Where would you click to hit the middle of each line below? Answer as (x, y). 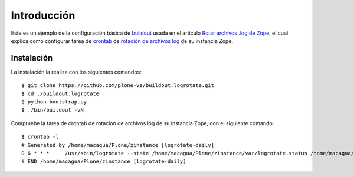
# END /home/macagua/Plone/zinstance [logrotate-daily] (104, 161)
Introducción (43, 15)
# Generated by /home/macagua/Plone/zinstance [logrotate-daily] (118, 145)
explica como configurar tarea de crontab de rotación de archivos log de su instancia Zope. (122, 41)
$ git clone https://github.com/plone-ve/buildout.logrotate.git (118, 86)
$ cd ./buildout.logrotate (60, 93)
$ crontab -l (40, 137)
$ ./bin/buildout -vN (53, 110)
